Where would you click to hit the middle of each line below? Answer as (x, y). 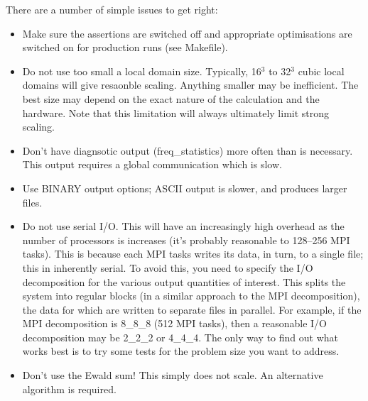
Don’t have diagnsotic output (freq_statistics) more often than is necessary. (188, 150)
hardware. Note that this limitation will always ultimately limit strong (176, 112)
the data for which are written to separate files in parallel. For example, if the (192, 309)
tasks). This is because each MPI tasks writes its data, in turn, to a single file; (193, 254)
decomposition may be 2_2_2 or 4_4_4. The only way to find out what (180, 337)
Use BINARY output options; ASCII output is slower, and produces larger (185, 188)
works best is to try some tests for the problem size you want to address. (181, 351)
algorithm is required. (69, 389)
